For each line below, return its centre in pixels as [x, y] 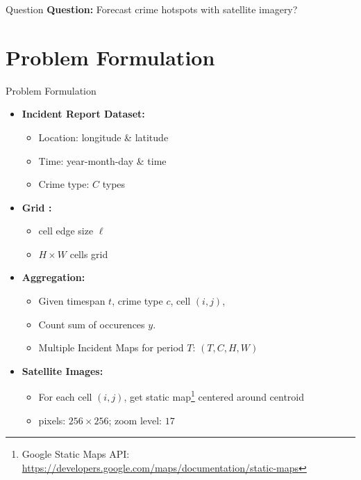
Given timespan [72, 301]
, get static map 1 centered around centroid [214, 396]
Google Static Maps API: [76, 454]
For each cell [65, 397]
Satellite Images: [62, 370]
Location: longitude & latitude [103, 137]
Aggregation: [53, 277]
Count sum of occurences [92, 324]
